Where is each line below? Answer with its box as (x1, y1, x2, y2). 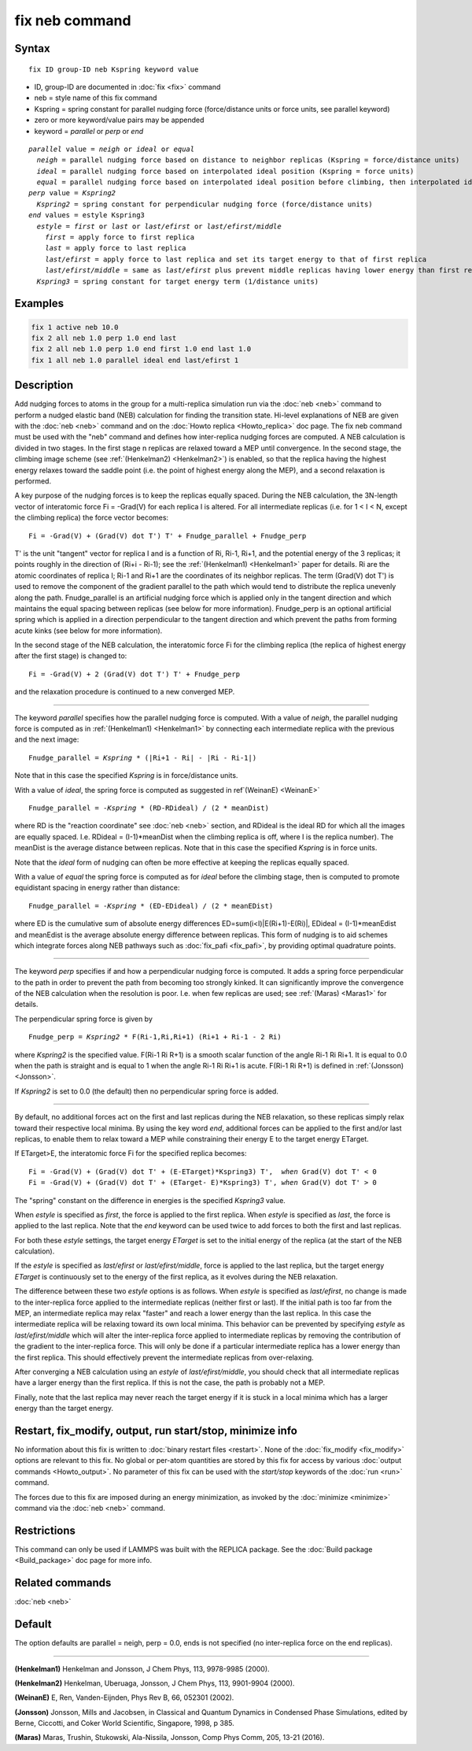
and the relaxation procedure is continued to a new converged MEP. (14, 687, 235, 697)
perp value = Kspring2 (28, 189, 116, 198)
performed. (14, 476, 51, 486)
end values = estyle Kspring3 (28, 211, 146, 220)
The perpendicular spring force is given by (14, 1014, 153, 1024)
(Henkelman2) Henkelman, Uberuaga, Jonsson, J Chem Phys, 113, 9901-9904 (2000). (14, 1678, 295, 1688)
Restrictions (14, 1523, 76, 1537)
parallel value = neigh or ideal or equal (28, 144, 195, 154)
